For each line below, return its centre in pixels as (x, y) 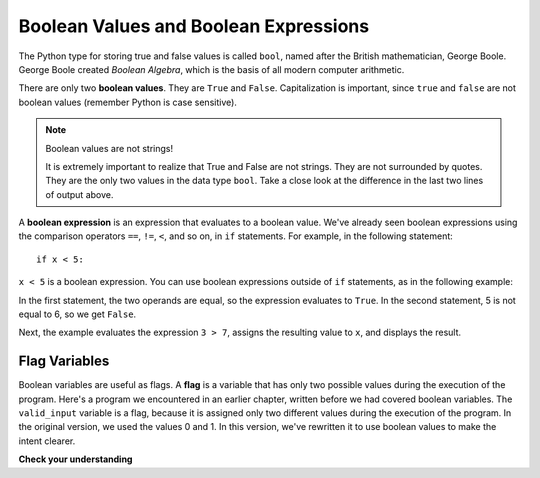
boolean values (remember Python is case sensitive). (127, 102)
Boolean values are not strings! (109, 148)
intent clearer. (47, 441)
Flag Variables (64, 361)
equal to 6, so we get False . (77, 314)
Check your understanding (75, 459)
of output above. (79, 194)
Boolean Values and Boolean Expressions (194, 26)
